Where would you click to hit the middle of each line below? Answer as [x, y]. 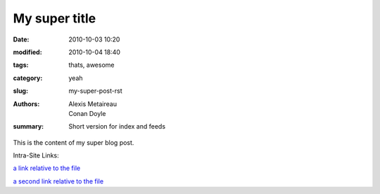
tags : [21, 65]
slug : [20, 91]
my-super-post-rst [95, 91]
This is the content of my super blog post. [74, 142]
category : [28, 78]
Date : [21, 39]
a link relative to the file [47, 168]
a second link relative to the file [58, 181]
